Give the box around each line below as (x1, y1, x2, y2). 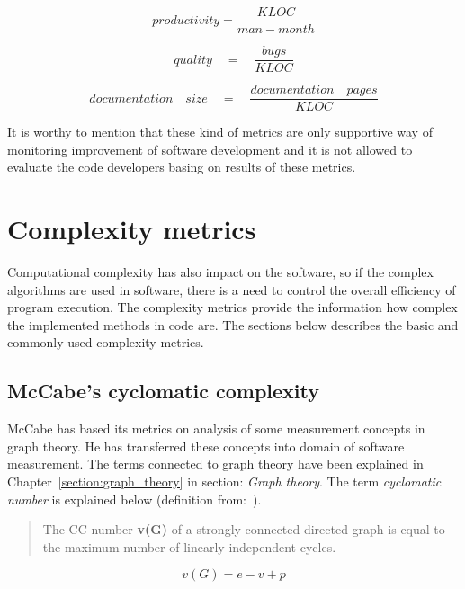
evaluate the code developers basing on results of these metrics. (7, 157, 356, 176)
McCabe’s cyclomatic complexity (7, 377, 320, 405)
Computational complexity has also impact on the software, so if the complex (7, 263, 434, 281)
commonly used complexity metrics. (7, 333, 204, 352)
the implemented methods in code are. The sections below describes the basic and (7, 315, 459, 334)
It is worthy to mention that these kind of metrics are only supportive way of (7, 122, 433, 141)
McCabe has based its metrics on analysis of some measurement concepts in (7, 419, 425, 438)
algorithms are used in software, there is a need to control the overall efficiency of (7, 280, 456, 299)
